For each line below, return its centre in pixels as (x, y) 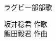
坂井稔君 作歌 (26, 23)
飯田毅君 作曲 (26, 33)
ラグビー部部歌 (28, 7)
